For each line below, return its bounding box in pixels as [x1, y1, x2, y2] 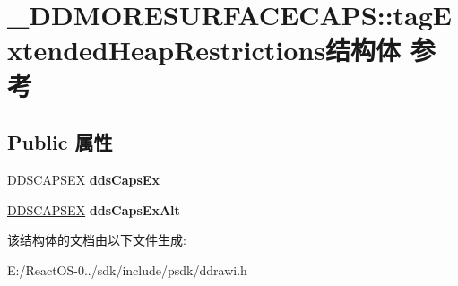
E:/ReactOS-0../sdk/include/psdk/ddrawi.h [7, 260, 247, 279]
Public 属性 [7, 128, 113, 156]
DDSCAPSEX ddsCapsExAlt [7, 200, 180, 219]
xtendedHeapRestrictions [7, 31, 326, 68]
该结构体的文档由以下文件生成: [7, 230, 186, 249]
